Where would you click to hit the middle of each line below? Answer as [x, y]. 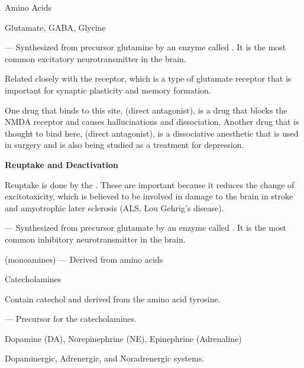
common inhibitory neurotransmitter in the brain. [95, 239]
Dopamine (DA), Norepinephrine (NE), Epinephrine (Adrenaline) [123, 338]
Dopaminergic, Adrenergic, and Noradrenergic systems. [105, 358]
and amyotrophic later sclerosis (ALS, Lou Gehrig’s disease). [114, 207]
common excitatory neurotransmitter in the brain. [96, 58]
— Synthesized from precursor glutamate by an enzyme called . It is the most [146, 227]
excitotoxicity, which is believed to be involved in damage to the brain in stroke [149, 196]
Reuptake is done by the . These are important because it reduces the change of [150, 184]
